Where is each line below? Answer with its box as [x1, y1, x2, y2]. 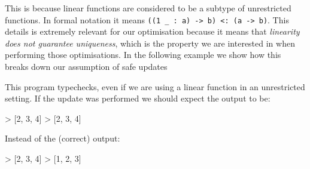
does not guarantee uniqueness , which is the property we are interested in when [5, 36, 295, 49]
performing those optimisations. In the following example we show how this [5, 48, 281, 61]
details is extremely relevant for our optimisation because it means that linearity [5, 25, 300, 38]
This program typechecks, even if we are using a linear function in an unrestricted [5, 80, 305, 93]
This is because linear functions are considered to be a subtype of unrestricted [5, 2, 291, 14]
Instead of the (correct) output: [5, 132, 120, 145]
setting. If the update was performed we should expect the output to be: [5, 92, 271, 105]
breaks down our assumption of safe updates [5, 60, 168, 73]
